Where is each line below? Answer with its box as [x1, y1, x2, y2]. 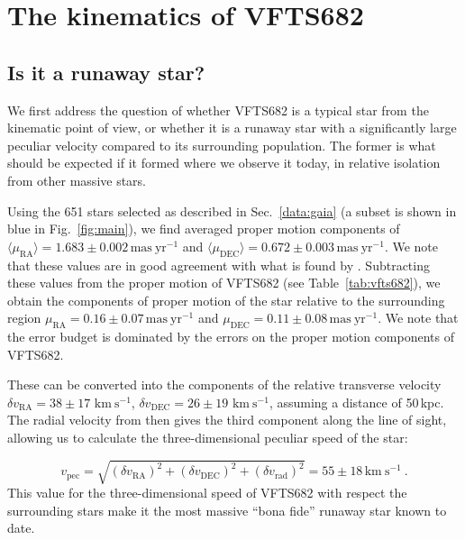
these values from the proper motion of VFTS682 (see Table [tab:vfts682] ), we [7, 273, 441, 292]
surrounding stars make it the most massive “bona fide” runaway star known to [7, 500, 447, 519]
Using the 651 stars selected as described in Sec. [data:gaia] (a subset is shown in [7, 201, 457, 220]
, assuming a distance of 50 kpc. [269, 392, 444, 411]
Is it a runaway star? [7, 58, 205, 86]
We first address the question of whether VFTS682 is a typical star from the [7, 100, 429, 119]
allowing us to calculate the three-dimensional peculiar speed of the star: [7, 428, 408, 447]
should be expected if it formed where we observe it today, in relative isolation [7, 153, 441, 172]
